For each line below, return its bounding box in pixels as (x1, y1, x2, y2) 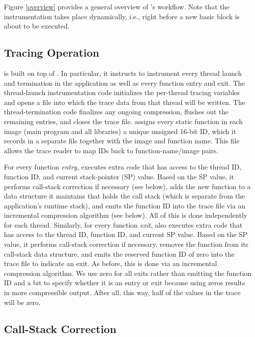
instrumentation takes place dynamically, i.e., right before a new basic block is (4, 11, 240, 21)
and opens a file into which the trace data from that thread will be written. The (4, 97, 245, 107)
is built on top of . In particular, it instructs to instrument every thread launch (4, 67, 242, 78)
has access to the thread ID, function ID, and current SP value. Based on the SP (4, 229, 248, 239)
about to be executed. (4, 21, 70, 31)
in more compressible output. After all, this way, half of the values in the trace (4, 287, 241, 298)
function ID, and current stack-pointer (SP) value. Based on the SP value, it (4, 171, 234, 181)
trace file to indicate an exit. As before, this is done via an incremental (4, 258, 217, 269)
